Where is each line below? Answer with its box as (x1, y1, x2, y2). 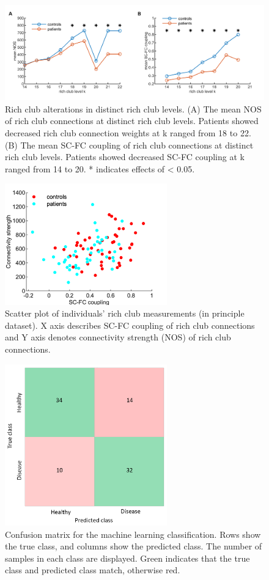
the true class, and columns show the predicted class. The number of (5, 540, 262, 552)
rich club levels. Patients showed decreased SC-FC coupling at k (5, 150, 245, 163)
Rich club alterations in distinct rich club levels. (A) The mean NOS (5, 102, 262, 115)
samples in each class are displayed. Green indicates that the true (5, 551, 250, 564)
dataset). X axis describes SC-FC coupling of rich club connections (5, 318, 255, 331)
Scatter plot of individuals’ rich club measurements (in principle (5, 307, 245, 320)
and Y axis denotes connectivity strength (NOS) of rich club (5, 331, 231, 343)
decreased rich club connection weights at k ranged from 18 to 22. (5, 127, 251, 139)
